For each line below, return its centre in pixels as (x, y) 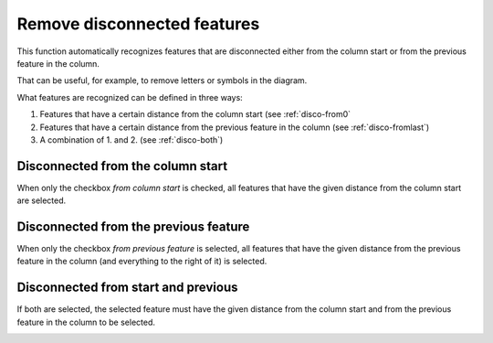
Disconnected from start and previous (127, 288)
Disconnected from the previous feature (133, 227)
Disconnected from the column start (122, 166)
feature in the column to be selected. (86, 322)
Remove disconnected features (138, 24)
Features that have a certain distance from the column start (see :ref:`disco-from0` (195, 114)
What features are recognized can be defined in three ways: (130, 97)
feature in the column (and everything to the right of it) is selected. (142, 262)
